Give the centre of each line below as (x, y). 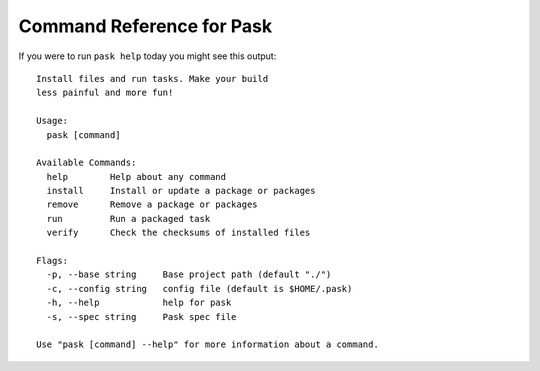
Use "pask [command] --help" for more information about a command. (207, 344)
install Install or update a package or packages (181, 191)
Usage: (52, 121)
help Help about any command (136, 176)
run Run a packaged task (128, 218)
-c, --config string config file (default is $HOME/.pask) (199, 288)
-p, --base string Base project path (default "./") (189, 274)
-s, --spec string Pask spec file (141, 316)
